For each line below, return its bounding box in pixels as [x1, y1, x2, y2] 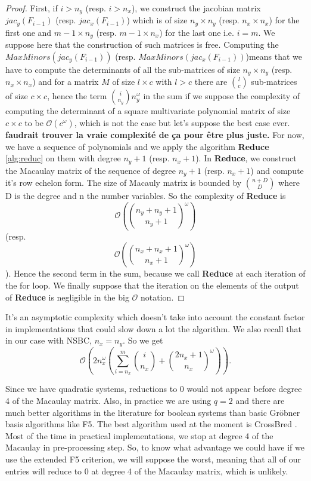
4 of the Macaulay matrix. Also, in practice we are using [5, 394, 212, 406]
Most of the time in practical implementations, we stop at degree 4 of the [5, 429, 273, 442]
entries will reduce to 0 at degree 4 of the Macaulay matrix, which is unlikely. [5, 464, 288, 477]
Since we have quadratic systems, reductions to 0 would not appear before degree [5, 382, 302, 395]
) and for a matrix [32, 75, 99, 88]
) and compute [250, 164, 304, 176]
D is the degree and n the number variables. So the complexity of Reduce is [5, 189, 286, 202]
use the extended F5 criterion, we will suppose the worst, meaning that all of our [5, 452, 301, 465]
